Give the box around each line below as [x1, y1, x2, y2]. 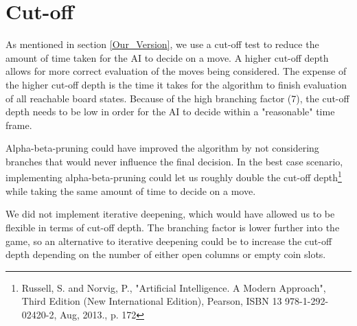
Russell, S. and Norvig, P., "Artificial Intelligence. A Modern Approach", [21, 280, 326, 294]
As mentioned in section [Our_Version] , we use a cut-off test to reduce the [5, 37, 319, 51]
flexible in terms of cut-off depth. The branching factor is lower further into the [5, 220, 340, 234]
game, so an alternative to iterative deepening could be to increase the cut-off [5, 233, 332, 248]
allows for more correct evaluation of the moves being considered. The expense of [5, 64, 347, 78]
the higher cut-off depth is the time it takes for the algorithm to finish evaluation [5, 77, 347, 91]
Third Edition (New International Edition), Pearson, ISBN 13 [21, 294, 282, 308]
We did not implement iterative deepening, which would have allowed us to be [5, 207, 335, 221]
